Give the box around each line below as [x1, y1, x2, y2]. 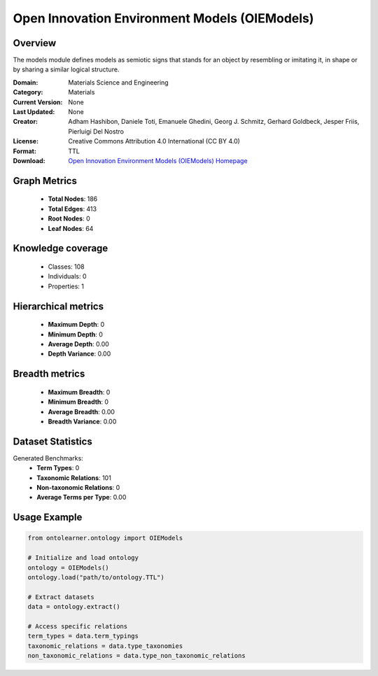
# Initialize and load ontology [27, 554, 139, 562]
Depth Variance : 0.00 [48, 350, 111, 358]
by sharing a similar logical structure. [13, 65, 120, 73]
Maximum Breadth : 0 [48, 388, 111, 396]
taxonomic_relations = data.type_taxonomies [27, 642, 183, 650]
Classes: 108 [48, 262, 85, 271]
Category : [13, 88, 43, 97]
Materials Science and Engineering [68, 78, 169, 87]
